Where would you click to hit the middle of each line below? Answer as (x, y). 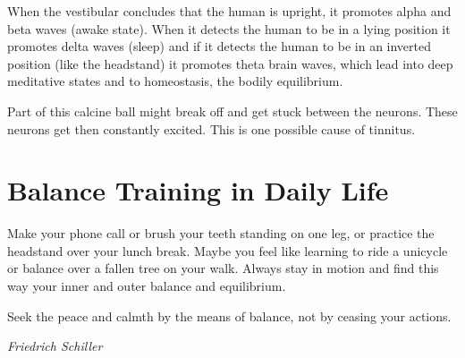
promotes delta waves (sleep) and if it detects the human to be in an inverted (220, 46)
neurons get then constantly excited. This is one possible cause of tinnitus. (211, 128)
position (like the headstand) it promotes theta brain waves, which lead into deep (230, 63)
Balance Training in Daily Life (198, 190)
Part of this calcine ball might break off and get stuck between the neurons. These (232, 111)
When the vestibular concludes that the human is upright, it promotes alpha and (229, 11)
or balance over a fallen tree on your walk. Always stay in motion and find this (223, 268)
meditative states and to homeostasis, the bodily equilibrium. (175, 81)
